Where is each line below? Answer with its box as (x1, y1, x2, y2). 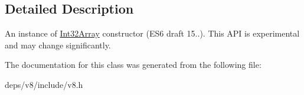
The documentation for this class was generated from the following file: (5, 58, 261, 71)
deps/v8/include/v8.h (5, 78, 83, 90)
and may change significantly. (5, 38, 111, 51)
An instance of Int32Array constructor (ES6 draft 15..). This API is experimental (5, 27, 300, 40)
